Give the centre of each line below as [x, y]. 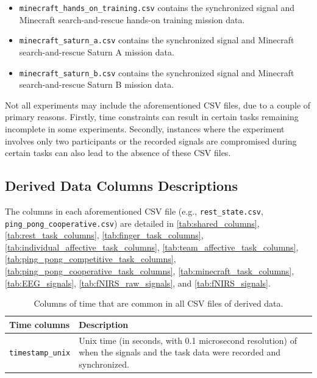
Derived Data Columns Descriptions [122, 186]
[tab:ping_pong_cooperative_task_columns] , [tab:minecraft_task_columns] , [150, 271]
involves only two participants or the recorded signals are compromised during [151, 141]
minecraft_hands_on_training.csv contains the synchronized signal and [157, 7]
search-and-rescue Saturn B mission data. [97, 84]
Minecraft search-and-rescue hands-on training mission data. [132, 19]
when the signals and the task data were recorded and [180, 352]
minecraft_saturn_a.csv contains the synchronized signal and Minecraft [157, 40]
